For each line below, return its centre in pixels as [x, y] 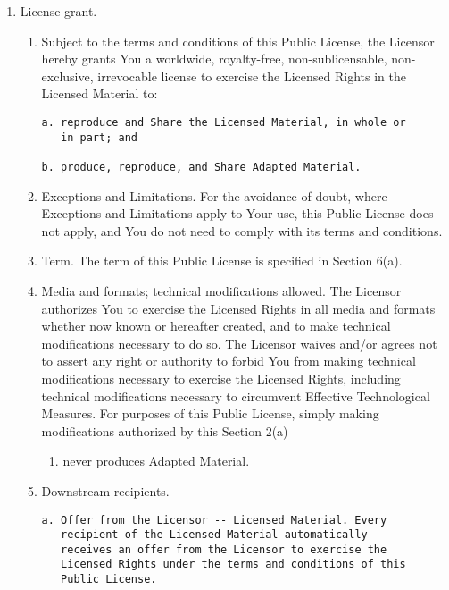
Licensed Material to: [100, 93]
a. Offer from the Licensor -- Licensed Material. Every [214, 520]
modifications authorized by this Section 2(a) [165, 430]
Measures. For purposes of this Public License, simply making [210, 413]
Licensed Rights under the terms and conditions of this [233, 565]
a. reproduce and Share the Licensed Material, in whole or [224, 122]
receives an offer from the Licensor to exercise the [224, 549]
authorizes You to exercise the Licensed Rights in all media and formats [238, 308]
